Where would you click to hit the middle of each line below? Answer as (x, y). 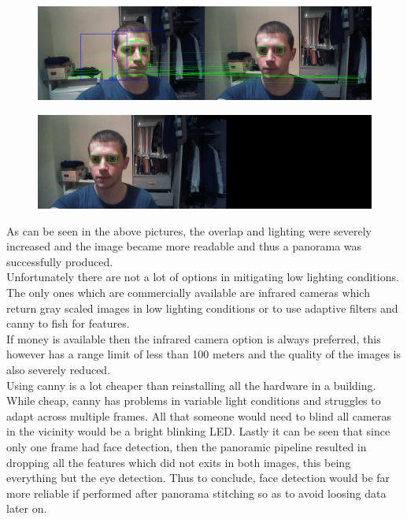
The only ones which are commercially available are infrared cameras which (188, 293)
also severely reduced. (59, 370)
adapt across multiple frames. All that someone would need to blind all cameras (199, 415)
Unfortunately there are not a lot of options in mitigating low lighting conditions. (203, 277)
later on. (27, 508)
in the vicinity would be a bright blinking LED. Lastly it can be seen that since (198, 431)
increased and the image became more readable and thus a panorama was (184, 246)
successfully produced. (60, 261)
